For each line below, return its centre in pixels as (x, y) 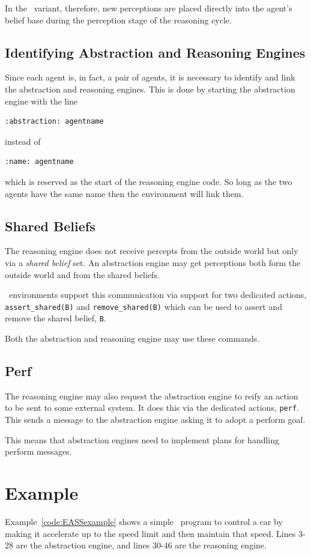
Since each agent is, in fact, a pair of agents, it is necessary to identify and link (150, 77)
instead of (23, 141)
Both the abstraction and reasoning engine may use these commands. (132, 338)
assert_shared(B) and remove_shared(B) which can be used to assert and (143, 306)
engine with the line (41, 101)
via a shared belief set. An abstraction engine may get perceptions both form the (153, 262)
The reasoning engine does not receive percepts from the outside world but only (152, 251)
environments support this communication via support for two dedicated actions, (158, 295)
